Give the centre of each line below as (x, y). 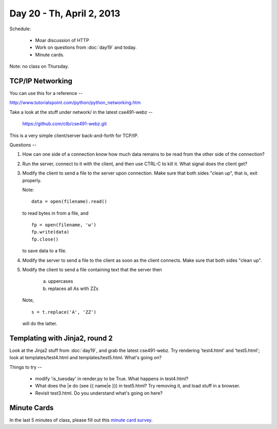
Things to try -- (26, 367)
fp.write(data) (51, 232)
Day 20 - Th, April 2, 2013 (65, 13)
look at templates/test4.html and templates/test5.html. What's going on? (85, 358)
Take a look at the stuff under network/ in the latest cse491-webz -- (81, 112)
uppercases (61, 281)
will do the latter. (40, 324)
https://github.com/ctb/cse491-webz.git (65, 124)
